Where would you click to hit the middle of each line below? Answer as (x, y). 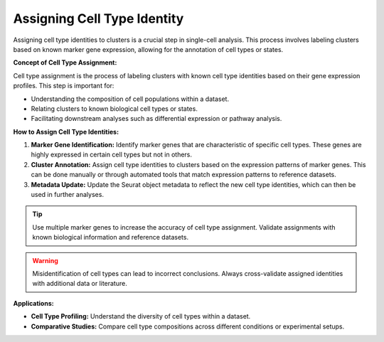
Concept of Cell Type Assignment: (65, 63)
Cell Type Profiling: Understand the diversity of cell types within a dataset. (141, 316)
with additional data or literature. (80, 284)
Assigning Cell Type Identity (98, 18)
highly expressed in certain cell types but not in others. (111, 155)
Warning (45, 260)
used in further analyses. (68, 195)
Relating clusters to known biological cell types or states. (114, 108)
